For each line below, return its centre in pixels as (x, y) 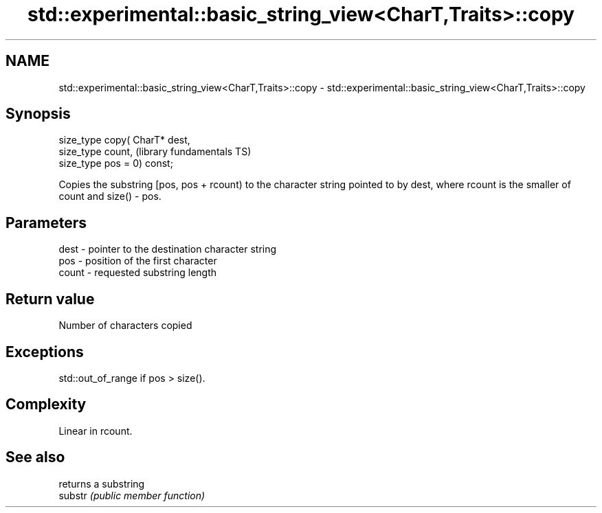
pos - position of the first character (138, 261)
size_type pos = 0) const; (116, 163)
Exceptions (45, 352)
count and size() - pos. (110, 196)
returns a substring (102, 483)
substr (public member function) (132, 495)
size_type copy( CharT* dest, (124, 140)
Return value (50, 299)
